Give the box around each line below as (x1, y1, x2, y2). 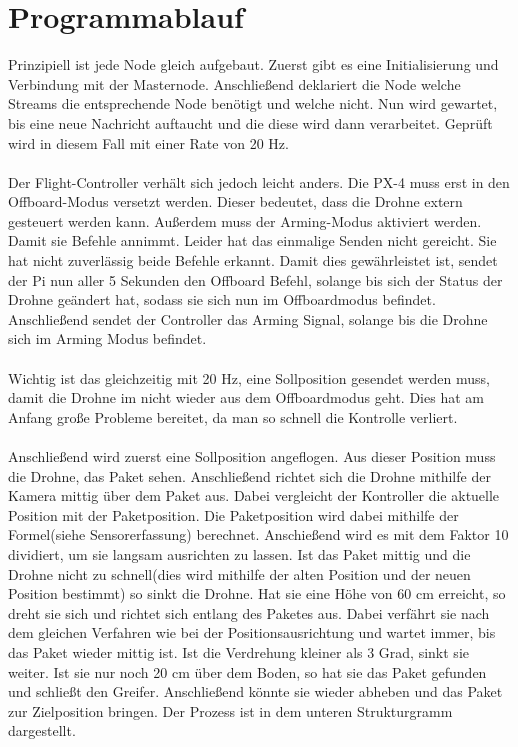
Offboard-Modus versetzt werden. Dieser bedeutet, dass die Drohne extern (8, 191, 463, 212)
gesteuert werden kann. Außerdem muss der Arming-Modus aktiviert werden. (8, 210, 482, 231)
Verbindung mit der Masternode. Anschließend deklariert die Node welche (8, 73, 461, 94)
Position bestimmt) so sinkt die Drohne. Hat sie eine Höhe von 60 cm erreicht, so (8, 583, 506, 604)
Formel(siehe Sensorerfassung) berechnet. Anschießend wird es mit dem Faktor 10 (8, 524, 509, 545)
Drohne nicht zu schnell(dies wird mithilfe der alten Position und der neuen (8, 563, 471, 584)
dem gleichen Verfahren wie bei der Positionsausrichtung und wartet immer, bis (8, 622, 496, 643)
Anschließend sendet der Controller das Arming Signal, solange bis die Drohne (8, 308, 488, 329)
